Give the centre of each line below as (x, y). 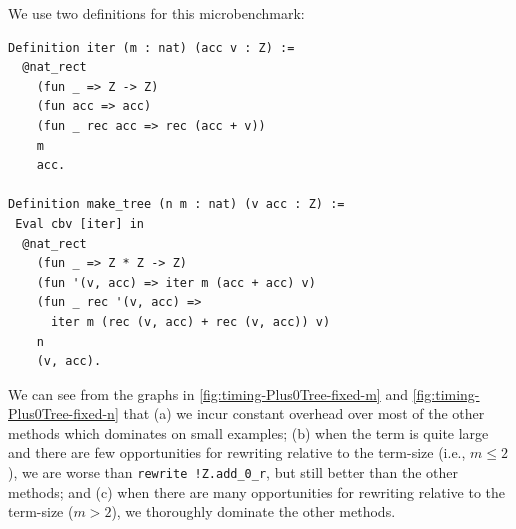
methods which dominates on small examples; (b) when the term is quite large (248, 432)
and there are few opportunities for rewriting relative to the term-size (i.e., (237, 452)
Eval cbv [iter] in (80, 223)
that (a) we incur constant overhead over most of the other (304, 413)
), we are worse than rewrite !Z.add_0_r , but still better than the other (233, 472)
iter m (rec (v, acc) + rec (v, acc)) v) (190, 321)
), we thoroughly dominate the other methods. (253, 511)
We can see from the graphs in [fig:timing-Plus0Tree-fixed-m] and (208, 393)
